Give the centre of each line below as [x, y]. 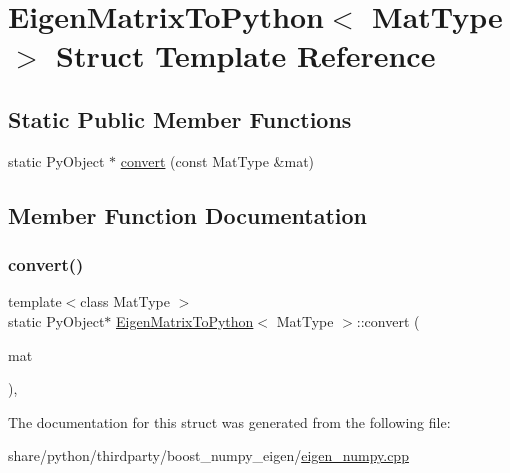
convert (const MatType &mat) [217, 160]
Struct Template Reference [246, 55]
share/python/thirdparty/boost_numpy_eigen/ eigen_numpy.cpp [208, 455]
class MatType [125, 301]
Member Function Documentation [188, 214]
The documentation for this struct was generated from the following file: [229, 421]
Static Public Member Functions [180, 118]
